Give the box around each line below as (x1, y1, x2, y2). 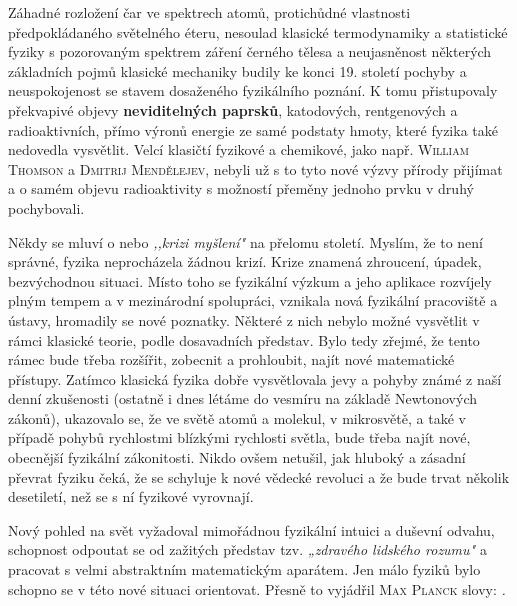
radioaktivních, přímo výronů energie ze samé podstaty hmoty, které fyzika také (8, 119, 498, 140)
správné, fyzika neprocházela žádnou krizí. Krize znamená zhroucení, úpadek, (8, 251, 482, 272)
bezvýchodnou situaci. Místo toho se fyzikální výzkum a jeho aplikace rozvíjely (8, 270, 492, 291)
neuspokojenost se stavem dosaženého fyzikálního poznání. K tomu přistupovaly (8, 80, 498, 101)
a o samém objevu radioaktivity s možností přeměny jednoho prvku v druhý (8, 178, 474, 199)
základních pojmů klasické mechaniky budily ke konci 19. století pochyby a (8, 60, 467, 81)
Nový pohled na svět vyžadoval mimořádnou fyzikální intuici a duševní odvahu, (8, 519, 495, 540)
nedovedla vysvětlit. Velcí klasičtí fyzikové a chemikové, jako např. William (8, 139, 469, 160)
